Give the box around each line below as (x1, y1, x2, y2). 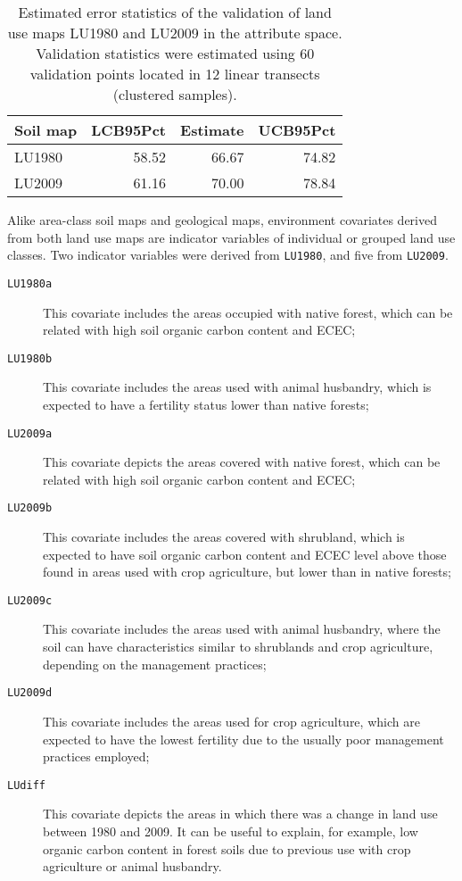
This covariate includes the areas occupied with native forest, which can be (43, 303, 453, 321)
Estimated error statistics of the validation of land (18, 2, 332, 22)
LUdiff (7, 778, 45, 792)
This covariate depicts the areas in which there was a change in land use (43, 804, 438, 823)
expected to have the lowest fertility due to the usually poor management (43, 729, 444, 748)
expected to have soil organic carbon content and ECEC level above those (43, 544, 447, 563)
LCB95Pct (91, 120, 167, 140)
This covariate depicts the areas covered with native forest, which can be (43, 453, 441, 471)
